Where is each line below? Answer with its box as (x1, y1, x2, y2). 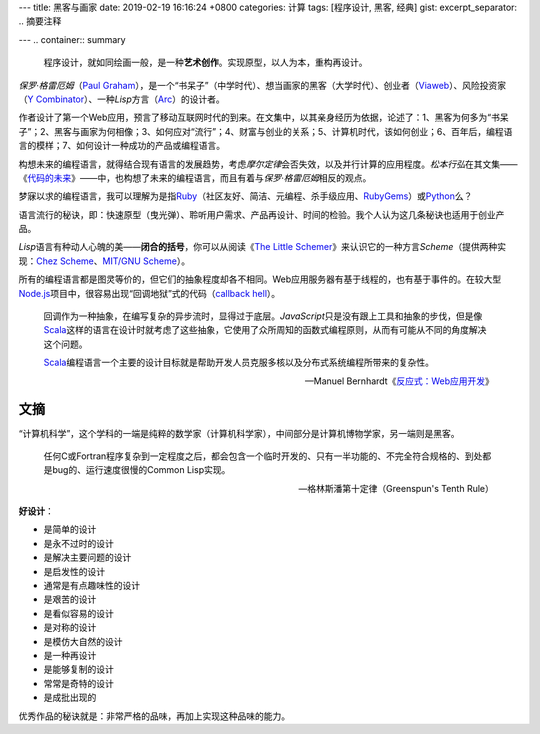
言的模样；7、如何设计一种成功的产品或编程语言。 (18, 140, 225, 152)
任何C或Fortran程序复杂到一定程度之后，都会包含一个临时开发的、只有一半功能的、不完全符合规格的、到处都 (43, 450, 492, 462)
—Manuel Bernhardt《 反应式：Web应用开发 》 (305, 375, 494, 387)
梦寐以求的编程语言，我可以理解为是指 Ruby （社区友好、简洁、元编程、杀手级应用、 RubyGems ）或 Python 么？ (18, 190, 473, 202)
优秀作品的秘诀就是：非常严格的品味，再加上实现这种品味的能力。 (18, 710, 290, 722)
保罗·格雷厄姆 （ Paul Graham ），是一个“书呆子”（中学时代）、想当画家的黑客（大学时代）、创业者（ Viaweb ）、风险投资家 (18, 79, 507, 91)
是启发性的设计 (43, 565, 105, 577)
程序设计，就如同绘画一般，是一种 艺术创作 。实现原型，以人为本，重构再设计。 (43, 56, 368, 69)
